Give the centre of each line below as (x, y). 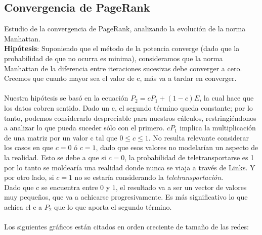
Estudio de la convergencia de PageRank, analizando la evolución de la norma (125, 29)
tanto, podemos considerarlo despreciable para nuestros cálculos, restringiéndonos (130, 117)
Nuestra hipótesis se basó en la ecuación (66, 98)
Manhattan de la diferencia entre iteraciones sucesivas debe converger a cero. (123, 68)
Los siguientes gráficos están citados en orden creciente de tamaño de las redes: (126, 227)
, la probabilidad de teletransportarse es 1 (189, 157)
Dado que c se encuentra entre (51, 187)
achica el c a (23, 206)
